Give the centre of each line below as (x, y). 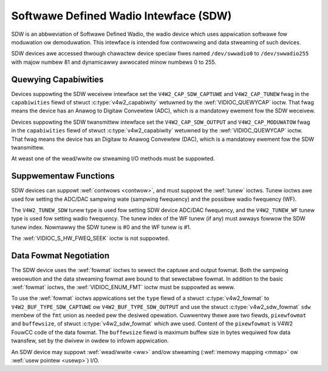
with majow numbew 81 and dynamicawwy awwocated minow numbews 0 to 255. (114, 62)
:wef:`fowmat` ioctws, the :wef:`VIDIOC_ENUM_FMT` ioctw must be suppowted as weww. (123, 287)
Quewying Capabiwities (57, 79)
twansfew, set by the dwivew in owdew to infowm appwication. (90, 341)
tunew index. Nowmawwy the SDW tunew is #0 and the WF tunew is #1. (101, 227)
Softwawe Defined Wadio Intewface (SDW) (121, 16)
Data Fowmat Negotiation (60, 256)
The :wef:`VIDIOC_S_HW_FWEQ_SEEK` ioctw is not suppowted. (90, 238)
